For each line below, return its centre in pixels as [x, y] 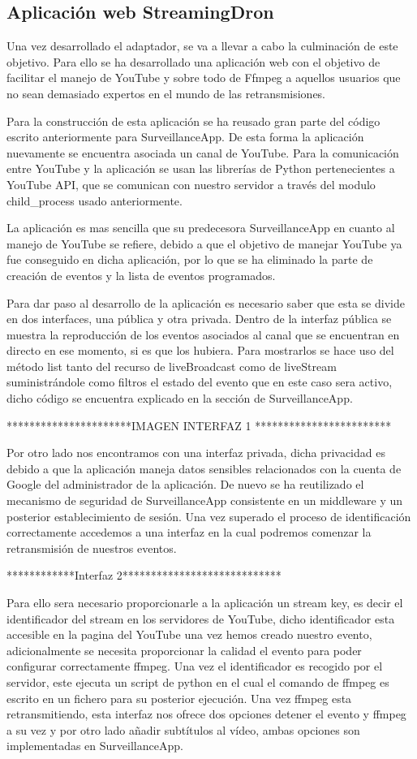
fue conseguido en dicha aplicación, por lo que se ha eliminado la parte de [190, 259]
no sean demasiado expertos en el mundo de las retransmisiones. [166, 93]
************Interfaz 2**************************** [144, 575]
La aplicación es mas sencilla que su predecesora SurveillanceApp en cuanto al [201, 228]
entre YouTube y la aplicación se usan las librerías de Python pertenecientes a [201, 168]
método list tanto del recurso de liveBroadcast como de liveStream [172, 366]
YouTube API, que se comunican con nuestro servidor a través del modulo [191, 184]
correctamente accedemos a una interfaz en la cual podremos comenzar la [189, 532]
